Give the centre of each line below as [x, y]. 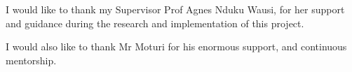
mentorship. [31, 60]
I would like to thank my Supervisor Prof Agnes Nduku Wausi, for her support [175, 9]
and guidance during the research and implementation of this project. [155, 23]
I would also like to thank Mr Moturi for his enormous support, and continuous [176, 46]
